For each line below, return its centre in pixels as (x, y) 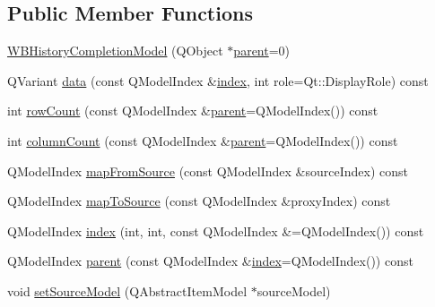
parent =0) (262, 51)
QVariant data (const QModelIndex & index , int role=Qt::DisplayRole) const (218, 80)
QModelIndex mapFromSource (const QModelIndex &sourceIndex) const (208, 171)
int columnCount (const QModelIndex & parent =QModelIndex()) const (203, 140)
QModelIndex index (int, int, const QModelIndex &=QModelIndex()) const (216, 230)
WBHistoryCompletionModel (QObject (115, 51)
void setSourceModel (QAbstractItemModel (127, 290)
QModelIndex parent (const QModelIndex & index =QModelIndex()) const (210, 261)
